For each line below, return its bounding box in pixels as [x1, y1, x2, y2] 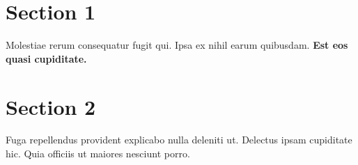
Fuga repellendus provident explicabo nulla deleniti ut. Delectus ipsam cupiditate [6, 132, 352, 147]
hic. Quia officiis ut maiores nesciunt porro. [6, 146, 190, 161]
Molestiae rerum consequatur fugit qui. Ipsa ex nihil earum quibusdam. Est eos [6, 38, 348, 52]
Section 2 [6, 92, 96, 120]
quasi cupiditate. [6, 51, 87, 65]
